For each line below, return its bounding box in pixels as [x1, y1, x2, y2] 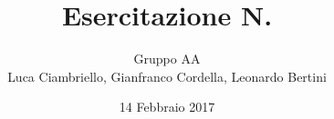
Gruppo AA [133, 49, 201, 68]
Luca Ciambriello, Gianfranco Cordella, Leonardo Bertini [7, 66, 327, 85]
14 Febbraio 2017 [119, 97, 215, 116]
